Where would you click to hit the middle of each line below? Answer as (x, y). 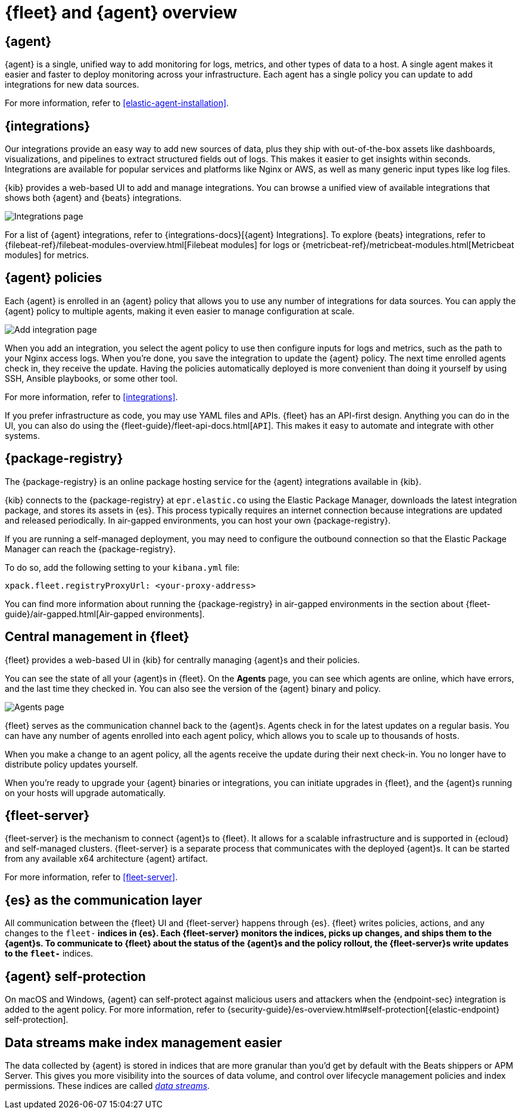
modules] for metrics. (47, 255)
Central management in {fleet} (97, 637)
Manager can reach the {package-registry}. (90, 549)
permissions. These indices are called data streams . (107, 1085)
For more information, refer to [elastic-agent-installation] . (117, 103)
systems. (22, 435)
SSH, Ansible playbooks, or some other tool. (91, 378)
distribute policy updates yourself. (71, 764)
